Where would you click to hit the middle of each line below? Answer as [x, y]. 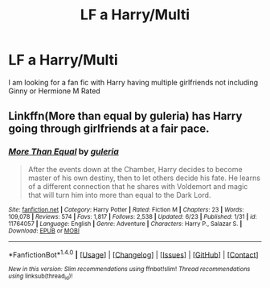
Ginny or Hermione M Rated [54, 91]
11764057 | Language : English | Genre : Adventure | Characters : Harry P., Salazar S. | [125, 224]
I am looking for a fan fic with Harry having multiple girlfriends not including [133, 82]
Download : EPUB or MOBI [44, 231]
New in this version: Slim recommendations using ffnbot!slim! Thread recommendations [129, 269]
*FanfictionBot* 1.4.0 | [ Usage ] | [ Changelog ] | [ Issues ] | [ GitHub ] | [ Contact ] [133, 253]
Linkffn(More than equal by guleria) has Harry [125, 116]
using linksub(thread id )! [41, 277]
